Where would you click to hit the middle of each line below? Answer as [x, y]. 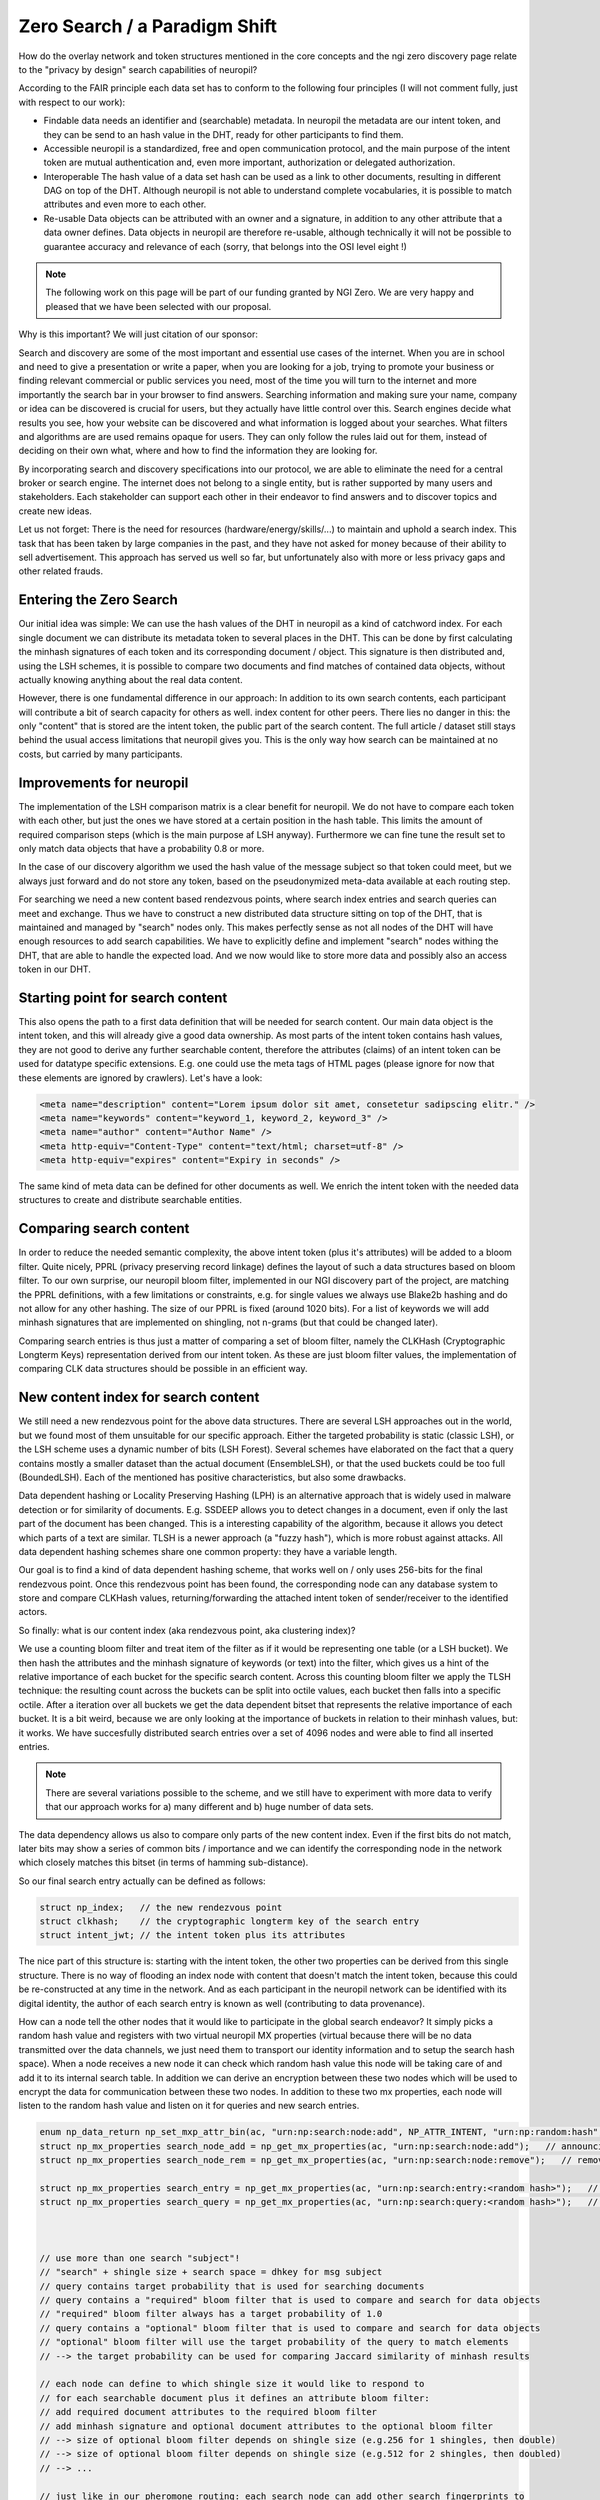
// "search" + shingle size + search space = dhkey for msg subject [211, 2272]
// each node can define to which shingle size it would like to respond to [232, 2384]
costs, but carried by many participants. [101, 754]
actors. [33, 1612]
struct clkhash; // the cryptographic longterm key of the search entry [229, 1921]
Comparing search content [104, 1228]
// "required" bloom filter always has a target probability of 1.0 [211, 2314]
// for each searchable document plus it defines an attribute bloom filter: [234, 2398]
